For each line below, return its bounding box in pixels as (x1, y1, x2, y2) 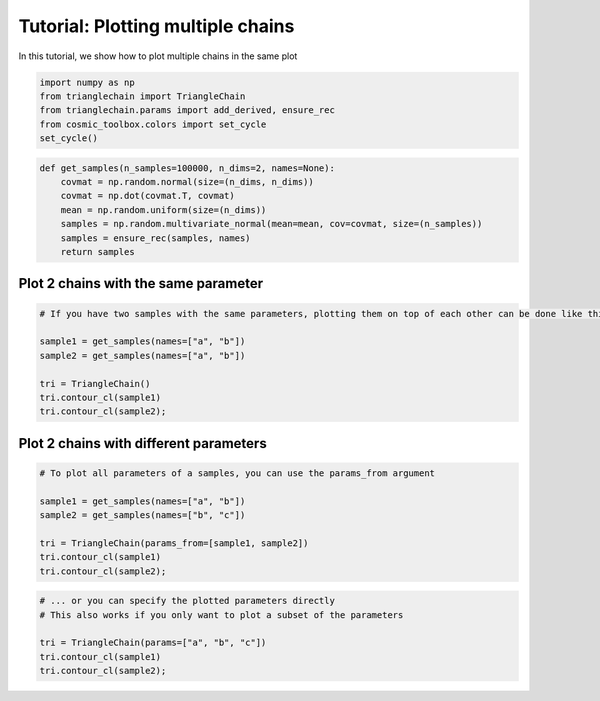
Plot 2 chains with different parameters (18, 435, 267, 452)
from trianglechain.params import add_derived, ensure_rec (39, 105, 335, 116)
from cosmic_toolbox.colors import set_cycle (39, 118, 267, 130)
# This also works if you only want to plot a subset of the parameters (39, 609, 404, 620)
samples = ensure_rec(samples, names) (60, 232, 251, 244)
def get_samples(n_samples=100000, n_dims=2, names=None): (39, 162, 335, 174)
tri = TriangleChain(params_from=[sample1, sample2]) (39, 537, 309, 549)
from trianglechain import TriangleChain (39, 90, 246, 102)
